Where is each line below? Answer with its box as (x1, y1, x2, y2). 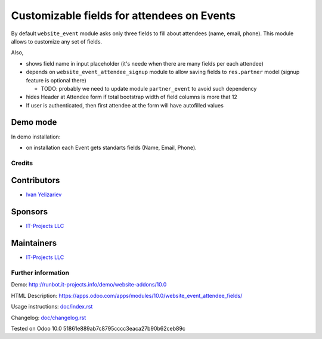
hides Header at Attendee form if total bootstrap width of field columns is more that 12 (26, 93, 238, 101)
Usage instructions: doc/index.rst (11, 303, 93, 310)
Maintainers (11, 238, 57, 248)
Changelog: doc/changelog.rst (11, 314, 86, 321)
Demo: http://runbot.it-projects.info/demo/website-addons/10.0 (11, 281, 167, 288)
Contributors (11, 175, 60, 186)
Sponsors (11, 207, 48, 217)
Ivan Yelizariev (26, 191, 62, 198)
